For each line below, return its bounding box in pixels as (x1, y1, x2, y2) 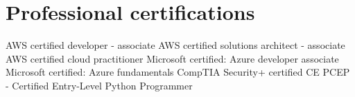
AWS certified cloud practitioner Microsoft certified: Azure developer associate (6, 51, 339, 65)
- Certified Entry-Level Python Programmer (6, 78, 193, 92)
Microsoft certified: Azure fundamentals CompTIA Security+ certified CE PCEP (6, 65, 350, 79)
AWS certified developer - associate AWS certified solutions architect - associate (6, 38, 345, 52)
